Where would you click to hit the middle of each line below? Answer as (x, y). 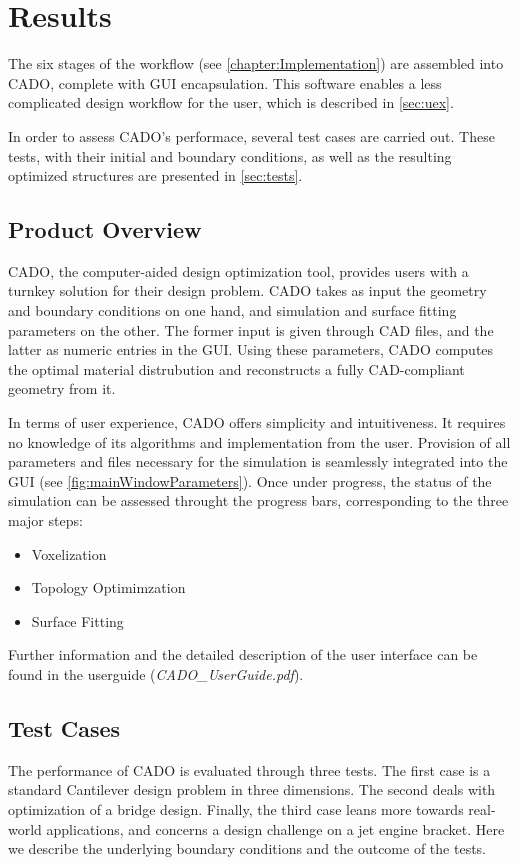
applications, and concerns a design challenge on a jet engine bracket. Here (275, 828)
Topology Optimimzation (108, 587)
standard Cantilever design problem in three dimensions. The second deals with (252, 789)
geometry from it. (62, 388)
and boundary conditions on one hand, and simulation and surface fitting (232, 310)
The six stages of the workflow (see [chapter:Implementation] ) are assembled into (256, 63)
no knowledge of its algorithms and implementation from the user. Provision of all (259, 441)
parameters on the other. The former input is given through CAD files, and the (251, 329)
